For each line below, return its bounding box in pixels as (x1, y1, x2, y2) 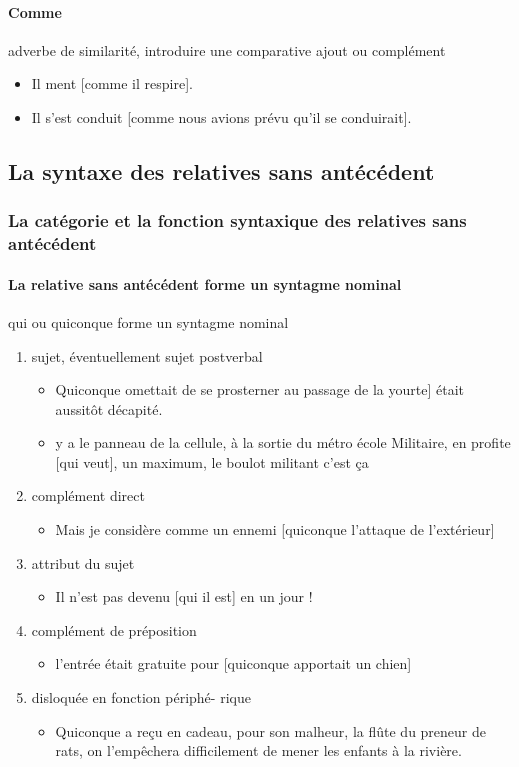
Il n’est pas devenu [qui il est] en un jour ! (55, 586, 313, 607)
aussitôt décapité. (55, 398, 163, 419)
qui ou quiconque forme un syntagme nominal (8, 311, 289, 332)
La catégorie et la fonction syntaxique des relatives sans (8, 208, 467, 233)
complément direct (31, 485, 145, 506)
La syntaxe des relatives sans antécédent (8, 155, 435, 186)
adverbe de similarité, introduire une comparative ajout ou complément (8, 39, 446, 60)
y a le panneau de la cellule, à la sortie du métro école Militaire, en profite (55, 432, 511, 453)
